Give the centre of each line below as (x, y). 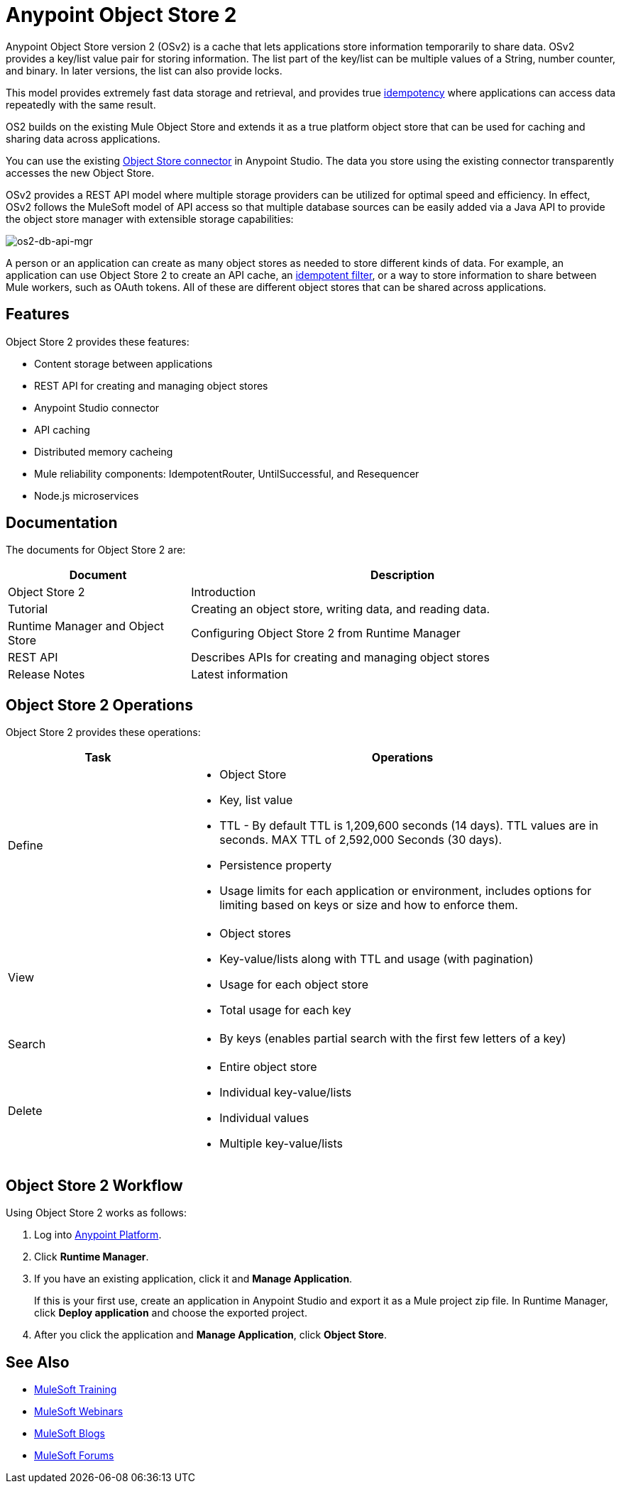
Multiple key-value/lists (281, 1144)
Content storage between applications (123, 363)
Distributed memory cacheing (104, 451)
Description (402, 575)
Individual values (264, 1118)
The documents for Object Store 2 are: (96, 550)
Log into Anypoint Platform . (98, 1235)
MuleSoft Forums (74, 1455)
